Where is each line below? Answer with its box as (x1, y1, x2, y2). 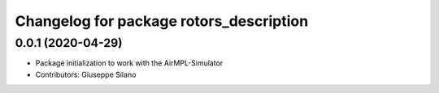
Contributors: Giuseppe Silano (35, 70, 137, 79)
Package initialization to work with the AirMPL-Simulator (35, 58, 224, 68)
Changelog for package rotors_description (15, 12, 309, 30)
